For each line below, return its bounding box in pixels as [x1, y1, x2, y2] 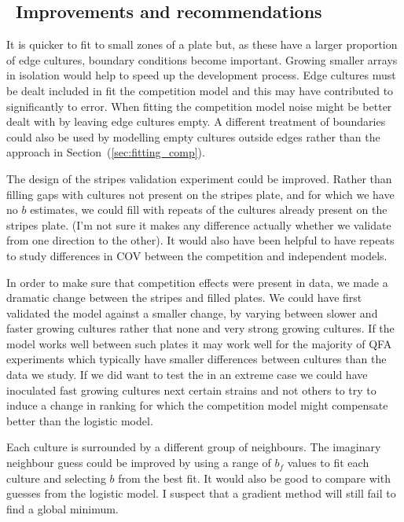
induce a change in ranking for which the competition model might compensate [6, 397, 388, 414]
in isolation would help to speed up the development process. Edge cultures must [6, 67, 396, 83]
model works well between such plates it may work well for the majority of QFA [6, 335, 392, 351]
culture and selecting [6, 469, 106, 486]
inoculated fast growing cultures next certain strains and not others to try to [6, 381, 376, 398]
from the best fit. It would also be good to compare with [118, 469, 391, 486]
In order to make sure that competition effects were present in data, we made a [6, 274, 388, 290]
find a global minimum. [6, 500, 119, 516]
